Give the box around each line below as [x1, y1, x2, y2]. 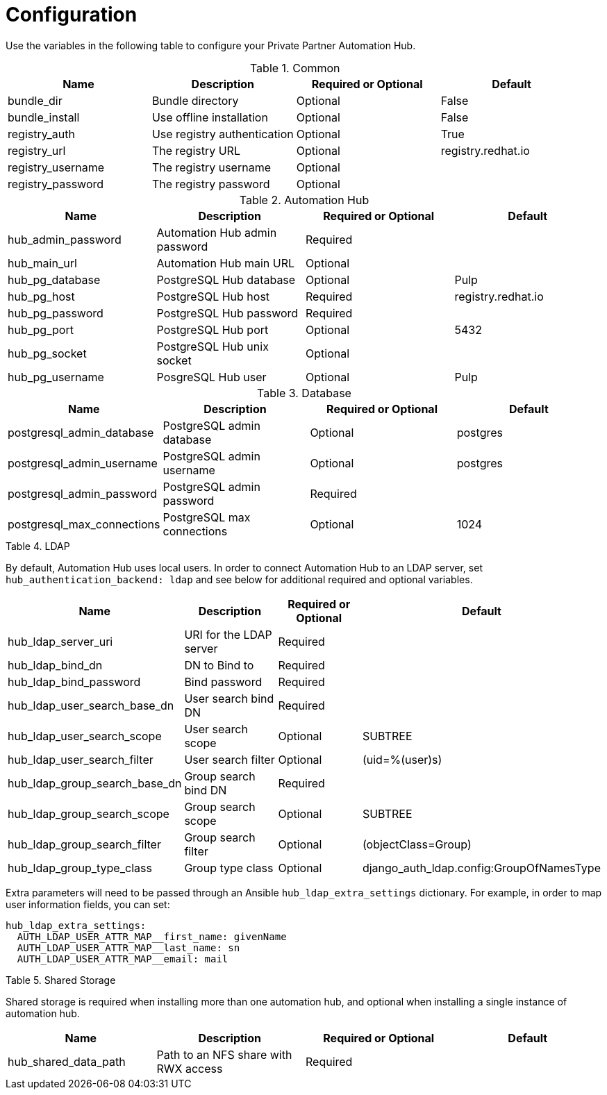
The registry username [151, 160, 271, 174]
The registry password [151, 176, 270, 191]
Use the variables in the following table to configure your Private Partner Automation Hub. [6, 39, 416, 51]
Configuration [6, 3, 138, 26]
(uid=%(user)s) [362, 752, 442, 767]
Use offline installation [151, 110, 268, 124]
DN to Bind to [184, 658, 254, 672]
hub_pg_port [8, 322, 74, 337]
